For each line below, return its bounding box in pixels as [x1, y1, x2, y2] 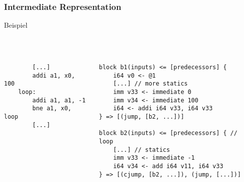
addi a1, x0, [32, 72, 75, 79]
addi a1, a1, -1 [32, 96, 86, 104]
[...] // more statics [113, 80, 188, 88]
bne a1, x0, [32, 105, 72, 112]
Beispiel [4, 20, 28, 30]
